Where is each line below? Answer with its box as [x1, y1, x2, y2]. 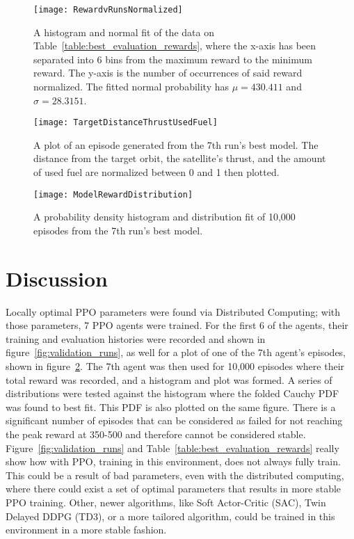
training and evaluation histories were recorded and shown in [6, 331, 266, 346]
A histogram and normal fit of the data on [33, 24, 214, 39]
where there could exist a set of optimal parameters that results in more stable [6, 481, 341, 496]
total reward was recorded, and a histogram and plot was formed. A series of [6, 372, 332, 387]
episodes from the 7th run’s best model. [33, 223, 203, 237]
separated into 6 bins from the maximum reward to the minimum [33, 51, 312, 66]
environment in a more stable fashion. [6, 522, 167, 537]
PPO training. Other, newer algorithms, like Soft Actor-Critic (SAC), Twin [6, 494, 326, 509]
